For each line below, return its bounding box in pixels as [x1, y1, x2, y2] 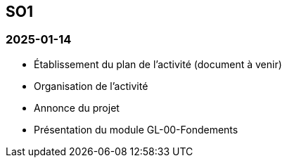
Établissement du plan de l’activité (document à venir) [34, 58, 282, 70]
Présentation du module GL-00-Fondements [34, 123, 238, 136]
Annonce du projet [34, 101, 120, 114]
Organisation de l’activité [34, 79, 148, 92]
